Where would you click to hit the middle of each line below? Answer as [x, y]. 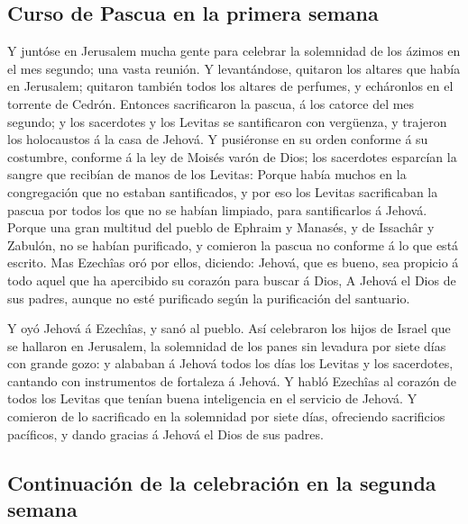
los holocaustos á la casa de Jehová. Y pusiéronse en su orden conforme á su [218, 139]
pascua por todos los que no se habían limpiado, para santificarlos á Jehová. [217, 209]
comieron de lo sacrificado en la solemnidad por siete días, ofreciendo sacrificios [226, 416]
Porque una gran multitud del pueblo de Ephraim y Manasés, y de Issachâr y [221, 227]
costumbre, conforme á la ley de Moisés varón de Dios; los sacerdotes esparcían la [232, 156]
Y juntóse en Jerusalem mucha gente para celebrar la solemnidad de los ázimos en [234, 51]
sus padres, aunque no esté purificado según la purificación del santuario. [209, 298]
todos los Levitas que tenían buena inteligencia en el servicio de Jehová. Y [212, 398]
